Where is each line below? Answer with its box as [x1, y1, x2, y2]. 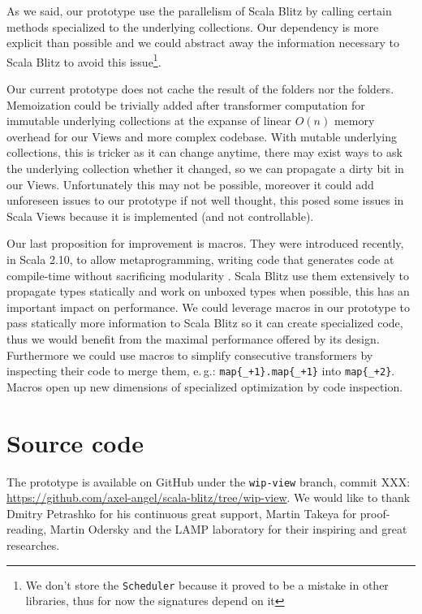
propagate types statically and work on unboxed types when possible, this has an [6, 283, 410, 300]
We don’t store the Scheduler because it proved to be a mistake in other [25, 576, 389, 593]
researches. [6, 536, 60, 553]
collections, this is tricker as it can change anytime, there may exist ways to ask [6, 144, 403, 161]
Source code [6, 426, 144, 459]
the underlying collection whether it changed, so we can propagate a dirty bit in [6, 160, 404, 176]
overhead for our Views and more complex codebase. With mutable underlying [6, 128, 398, 145]
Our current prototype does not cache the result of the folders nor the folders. [6, 80, 394, 97]
